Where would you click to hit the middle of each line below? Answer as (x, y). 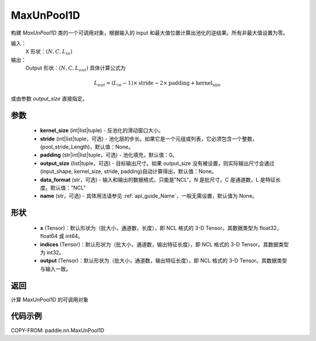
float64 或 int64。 (62, 236)
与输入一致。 (56, 268)
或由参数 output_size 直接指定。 (49, 98)
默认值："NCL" (68, 188)
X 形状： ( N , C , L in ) (49, 52)
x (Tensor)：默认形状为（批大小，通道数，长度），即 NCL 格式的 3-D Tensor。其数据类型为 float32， (161, 228)
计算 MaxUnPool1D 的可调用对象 (50, 299)
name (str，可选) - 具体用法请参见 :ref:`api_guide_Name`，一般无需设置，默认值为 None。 (149, 196)
